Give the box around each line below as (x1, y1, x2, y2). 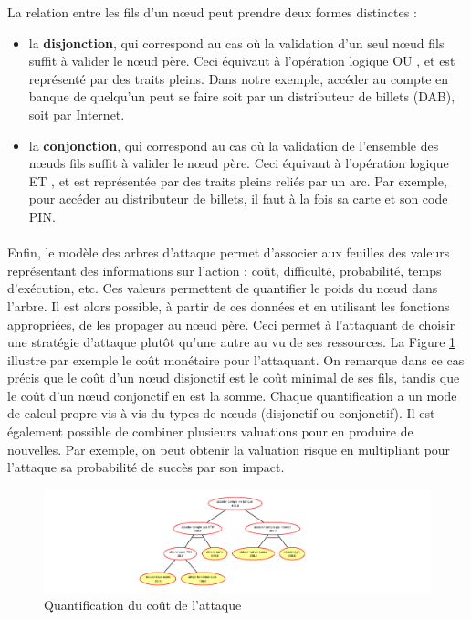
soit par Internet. (28, 104, 125, 123)
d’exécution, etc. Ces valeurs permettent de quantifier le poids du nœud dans (7, 278, 438, 298)
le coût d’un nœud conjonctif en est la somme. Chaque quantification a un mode (7, 385, 457, 405)
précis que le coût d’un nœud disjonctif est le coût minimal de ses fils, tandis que (7, 368, 460, 387)
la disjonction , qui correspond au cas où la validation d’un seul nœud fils (28, 33, 445, 52)
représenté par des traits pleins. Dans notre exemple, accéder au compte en (28, 68, 449, 88)
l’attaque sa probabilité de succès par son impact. (7, 457, 285, 477)
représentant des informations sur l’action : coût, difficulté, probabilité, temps (7, 260, 442, 279)
